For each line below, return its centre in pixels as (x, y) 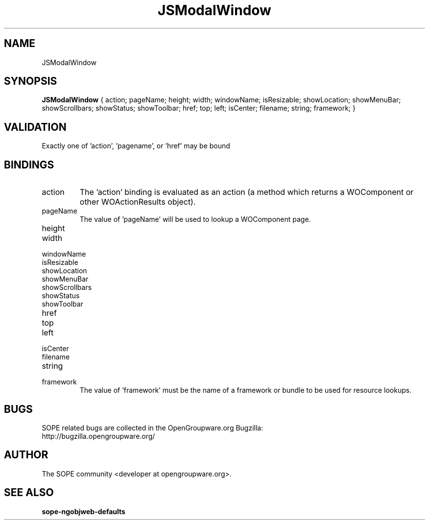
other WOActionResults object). (138, 202)
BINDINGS (29, 165)
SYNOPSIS (31, 81)
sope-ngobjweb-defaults (83, 511)
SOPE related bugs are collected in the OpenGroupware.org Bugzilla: (153, 428)
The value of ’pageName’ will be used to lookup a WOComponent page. (195, 219)
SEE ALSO (29, 493)
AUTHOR (26, 455)
